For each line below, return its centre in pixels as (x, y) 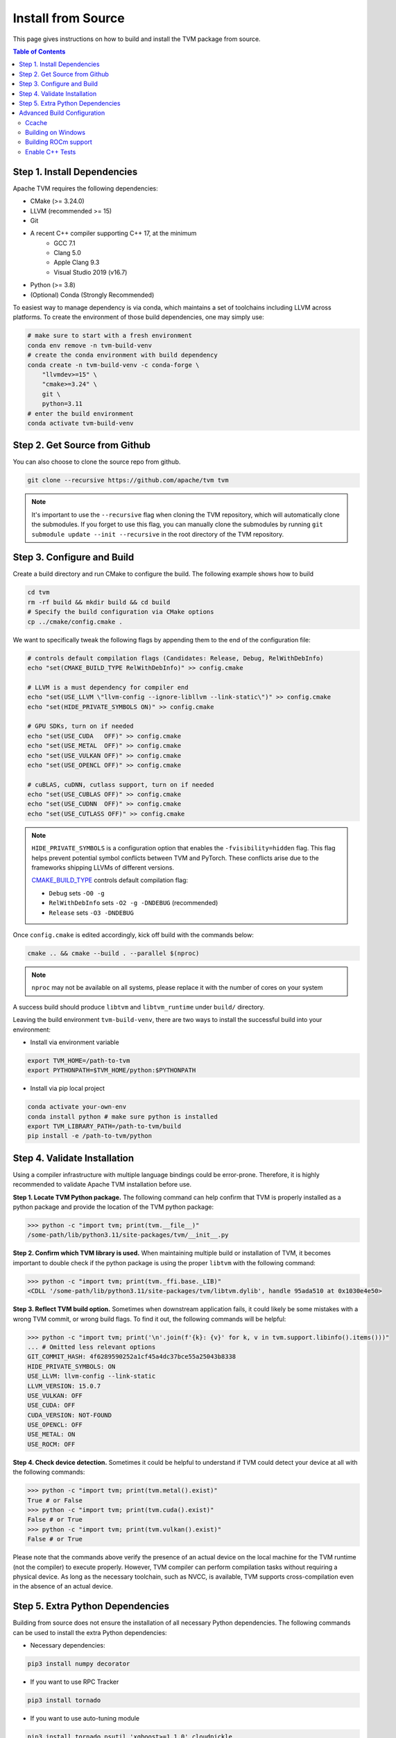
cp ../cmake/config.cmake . (75, 622)
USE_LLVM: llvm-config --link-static (92, 1376)
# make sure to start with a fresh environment (110, 336)
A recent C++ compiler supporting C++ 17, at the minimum (113, 234)
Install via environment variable (75, 1042)
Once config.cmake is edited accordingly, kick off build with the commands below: (134, 934)
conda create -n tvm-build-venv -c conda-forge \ (113, 365)
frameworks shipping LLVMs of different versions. (103, 868)
